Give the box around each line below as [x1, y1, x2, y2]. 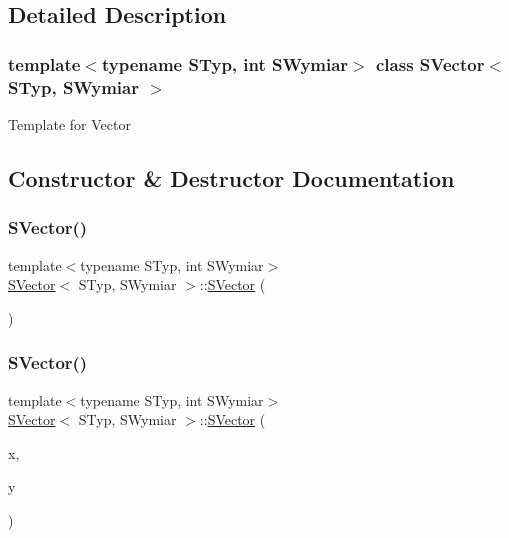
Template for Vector [8, 113, 131, 134]
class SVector [376, 51, 485, 76]
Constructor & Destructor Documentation [8, 162, 455, 193]
